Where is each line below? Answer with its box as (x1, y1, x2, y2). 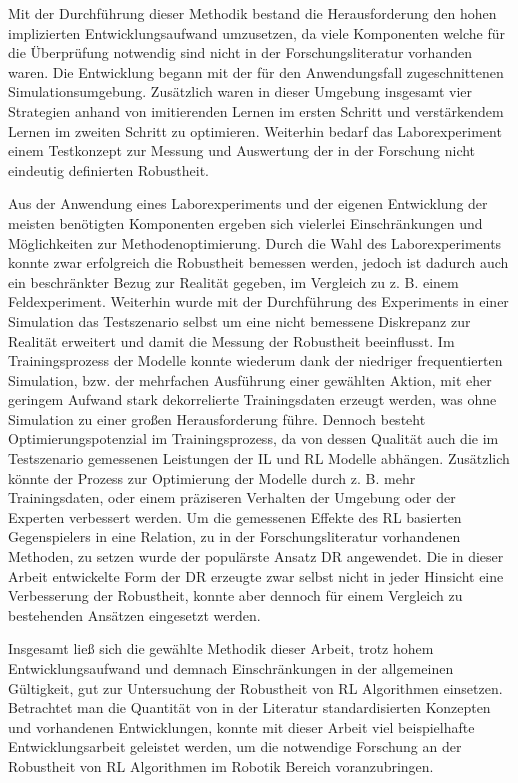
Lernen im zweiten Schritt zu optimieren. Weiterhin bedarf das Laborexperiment (8, 120, 502, 141)
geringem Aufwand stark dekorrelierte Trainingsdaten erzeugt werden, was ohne (8, 389, 497, 410)
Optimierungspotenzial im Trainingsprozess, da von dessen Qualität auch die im (8, 428, 499, 449)
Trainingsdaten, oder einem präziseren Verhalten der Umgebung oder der (8, 487, 456, 508)
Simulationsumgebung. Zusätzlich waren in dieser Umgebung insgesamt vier (8, 81, 473, 102)
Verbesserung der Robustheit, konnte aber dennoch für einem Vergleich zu (8, 585, 463, 606)
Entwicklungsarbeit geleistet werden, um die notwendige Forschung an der (8, 736, 462, 757)
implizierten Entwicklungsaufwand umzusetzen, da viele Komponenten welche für (8, 22, 506, 43)
